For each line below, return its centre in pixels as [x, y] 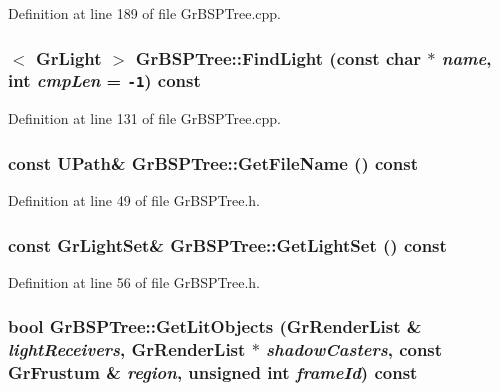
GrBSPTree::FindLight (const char [278, 57]
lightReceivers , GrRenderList [127, 349]
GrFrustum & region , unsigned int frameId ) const [213, 372]
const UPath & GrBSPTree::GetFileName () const [213, 162]
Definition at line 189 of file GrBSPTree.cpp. [145, 13]
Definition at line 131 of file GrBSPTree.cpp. [145, 118]
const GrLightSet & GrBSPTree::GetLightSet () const [227, 244]
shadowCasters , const [354, 349]
